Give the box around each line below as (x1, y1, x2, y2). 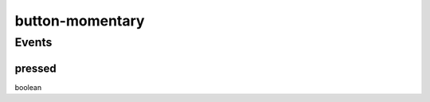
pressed (14, 61, 57, 75)
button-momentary (14, 12, 145, 29)
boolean (14, 82, 42, 92)
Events (14, 35, 53, 49)
